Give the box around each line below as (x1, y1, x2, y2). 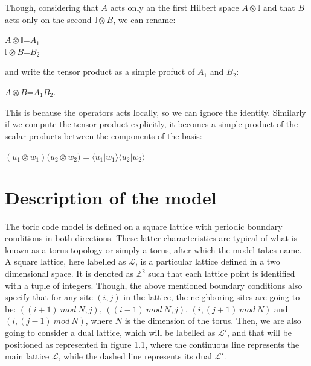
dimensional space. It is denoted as (5, 267, 134, 280)
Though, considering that (5, 1, 98, 13)
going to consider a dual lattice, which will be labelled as (5, 326, 216, 339)
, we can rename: (113, 13, 176, 25)
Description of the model (5, 185, 217, 209)
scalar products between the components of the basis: (5, 129, 202, 142)
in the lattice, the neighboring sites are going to (123, 291, 300, 303)
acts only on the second (5, 13, 92, 25)
